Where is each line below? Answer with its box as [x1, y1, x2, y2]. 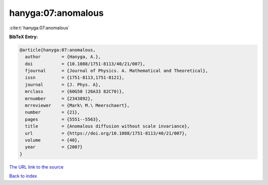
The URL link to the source [9, 164, 64, 170]
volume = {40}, [25, 137, 80, 143]
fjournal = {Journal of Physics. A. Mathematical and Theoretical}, [25, 68, 208, 74]
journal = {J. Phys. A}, [25, 82, 101, 87]
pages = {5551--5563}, [25, 117, 101, 122]
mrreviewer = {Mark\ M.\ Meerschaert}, [25, 103, 130, 109]
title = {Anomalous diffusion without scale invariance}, [25, 123, 190, 129]
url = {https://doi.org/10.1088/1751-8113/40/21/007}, [25, 130, 188, 136]
